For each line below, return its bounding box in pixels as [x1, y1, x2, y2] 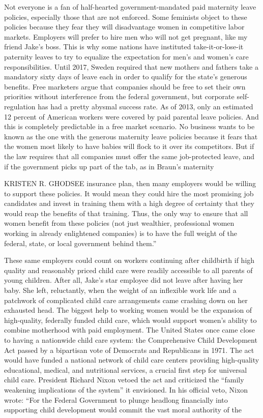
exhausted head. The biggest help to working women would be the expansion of [4, 305, 252, 315]
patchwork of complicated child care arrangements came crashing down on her [4, 294, 248, 305]
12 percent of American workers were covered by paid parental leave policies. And [4, 111, 259, 122]
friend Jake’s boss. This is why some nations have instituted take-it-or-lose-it [4, 41, 244, 52]
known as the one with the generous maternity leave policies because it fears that [4, 131, 258, 141]
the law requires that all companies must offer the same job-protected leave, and [4, 151, 254, 161]
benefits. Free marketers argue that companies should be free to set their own [4, 81, 246, 92]
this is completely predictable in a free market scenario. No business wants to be [4, 121, 255, 132]
